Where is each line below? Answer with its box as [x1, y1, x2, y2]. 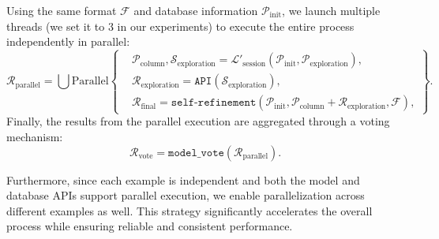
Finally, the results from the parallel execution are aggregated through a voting [6, 113, 390, 129]
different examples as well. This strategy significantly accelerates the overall [6, 202, 373, 218]
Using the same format [6, 2, 117, 18]
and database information [133, 2, 258, 18]
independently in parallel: [6, 33, 130, 50]
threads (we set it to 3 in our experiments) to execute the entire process [6, 17, 355, 34]
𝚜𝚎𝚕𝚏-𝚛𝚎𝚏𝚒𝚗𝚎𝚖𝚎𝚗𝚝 [171, 97, 257, 109]
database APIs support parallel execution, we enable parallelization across [6, 187, 365, 204]
